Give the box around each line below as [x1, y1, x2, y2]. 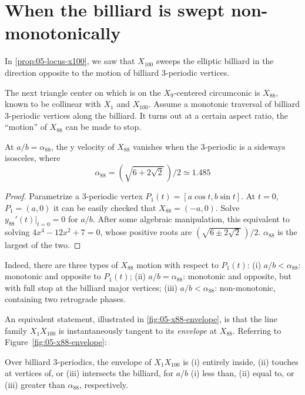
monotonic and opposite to [5, 270, 101, 282]
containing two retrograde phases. [5, 293, 126, 305]
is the [277, 226, 297, 238]
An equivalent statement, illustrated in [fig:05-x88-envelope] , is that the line [5, 313, 277, 325]
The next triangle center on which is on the [5, 86, 161, 98]
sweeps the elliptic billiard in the [156, 55, 274, 67]
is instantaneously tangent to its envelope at [58, 324, 217, 336]
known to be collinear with [5, 98, 101, 110]
